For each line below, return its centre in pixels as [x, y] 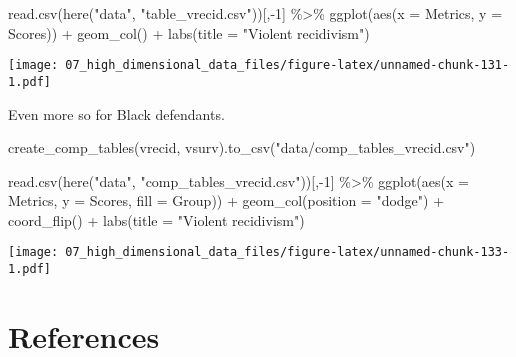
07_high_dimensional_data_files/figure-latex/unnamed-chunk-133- [287, 252]
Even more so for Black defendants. [116, 113]
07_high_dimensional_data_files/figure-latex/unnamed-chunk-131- [287, 65]
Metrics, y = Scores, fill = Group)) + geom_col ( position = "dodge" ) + [226, 200]
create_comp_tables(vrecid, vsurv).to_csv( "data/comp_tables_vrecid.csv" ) [242, 147]
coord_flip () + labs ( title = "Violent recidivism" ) [156, 219]
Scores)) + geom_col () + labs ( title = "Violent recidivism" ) [189, 32]
